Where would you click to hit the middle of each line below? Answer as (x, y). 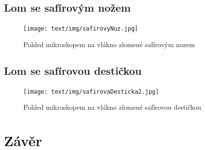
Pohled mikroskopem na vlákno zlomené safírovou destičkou (112, 107)
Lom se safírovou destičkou (73, 70)
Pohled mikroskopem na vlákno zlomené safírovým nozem (109, 44)
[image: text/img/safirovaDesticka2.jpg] (91, 92)
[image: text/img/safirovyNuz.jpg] (81, 29)
